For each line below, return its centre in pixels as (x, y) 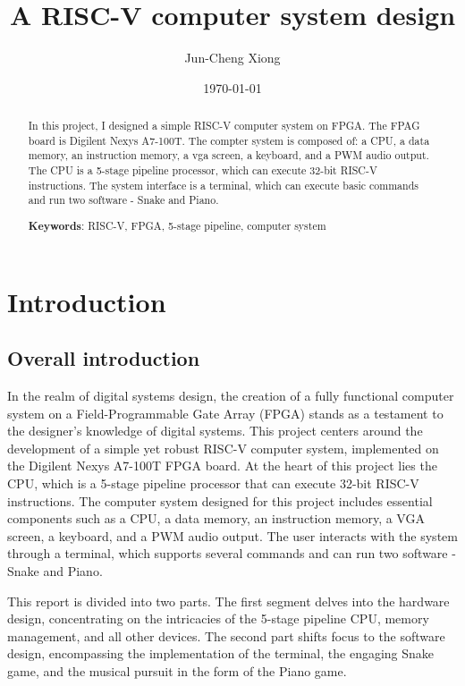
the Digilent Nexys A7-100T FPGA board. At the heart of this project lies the (222, 466)
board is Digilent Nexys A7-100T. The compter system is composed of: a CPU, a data (229, 140)
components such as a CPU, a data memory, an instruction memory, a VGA (216, 518)
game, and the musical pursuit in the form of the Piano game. (177, 670)
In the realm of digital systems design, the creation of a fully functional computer (231, 395)
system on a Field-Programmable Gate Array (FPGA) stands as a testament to (225, 413)
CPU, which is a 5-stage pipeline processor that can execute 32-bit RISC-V (213, 483)
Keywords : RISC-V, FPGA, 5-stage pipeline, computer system (177, 225)
